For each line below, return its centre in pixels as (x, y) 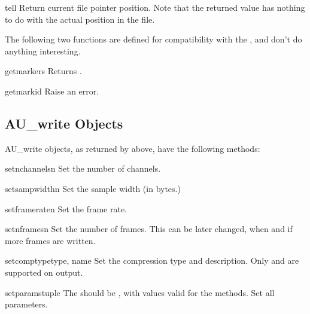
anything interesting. (43, 51)
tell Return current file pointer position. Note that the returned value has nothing (155, 7)
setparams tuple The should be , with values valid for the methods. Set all (140, 292)
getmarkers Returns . (43, 71)
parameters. (26, 304)
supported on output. (44, 272)
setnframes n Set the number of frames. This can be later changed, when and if (149, 229)
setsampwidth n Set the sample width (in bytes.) (93, 188)
